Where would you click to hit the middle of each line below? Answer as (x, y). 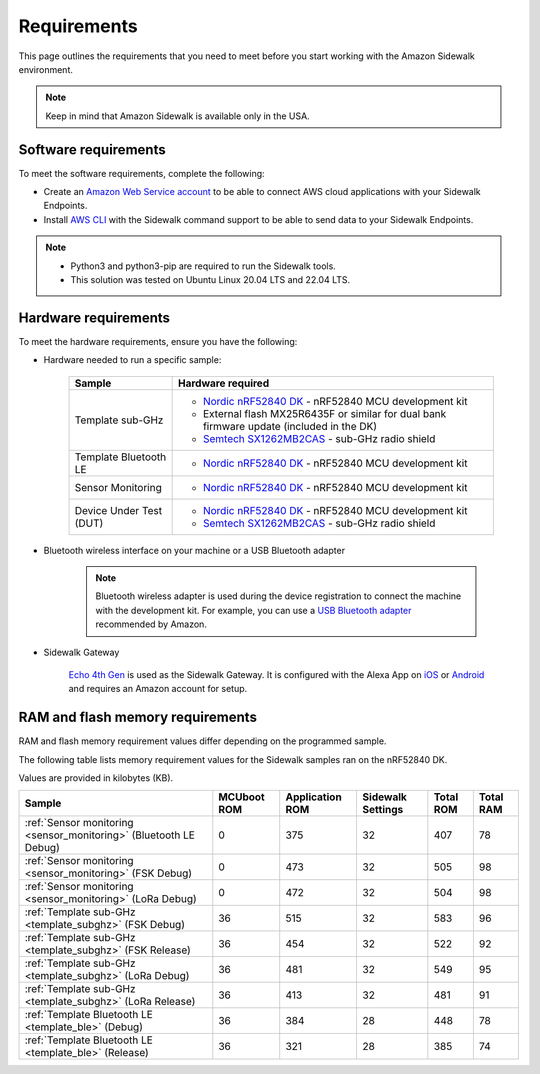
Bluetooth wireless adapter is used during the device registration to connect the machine (278, 596)
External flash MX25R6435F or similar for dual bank (324, 413)
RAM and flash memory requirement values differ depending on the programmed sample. (202, 741)
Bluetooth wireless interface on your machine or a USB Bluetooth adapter (194, 550)
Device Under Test (118, 510)
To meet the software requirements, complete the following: (141, 173)
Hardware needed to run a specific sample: (132, 360)
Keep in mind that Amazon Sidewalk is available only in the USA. (177, 116)
